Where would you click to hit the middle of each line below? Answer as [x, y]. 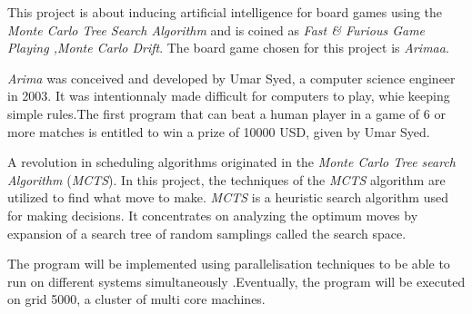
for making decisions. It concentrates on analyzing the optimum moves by [213, 215]
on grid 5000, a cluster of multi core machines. [136, 299]
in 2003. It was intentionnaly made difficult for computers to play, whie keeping [229, 96]
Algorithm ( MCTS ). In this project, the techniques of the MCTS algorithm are [226, 179]
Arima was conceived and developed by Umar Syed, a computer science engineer [231, 78]
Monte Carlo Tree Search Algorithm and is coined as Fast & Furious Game [216, 29]
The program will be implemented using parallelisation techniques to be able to [229, 264]
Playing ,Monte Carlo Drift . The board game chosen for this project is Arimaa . [228, 48]
